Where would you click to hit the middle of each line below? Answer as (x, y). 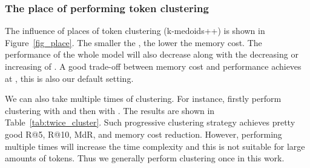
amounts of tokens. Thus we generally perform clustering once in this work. (145, 158)
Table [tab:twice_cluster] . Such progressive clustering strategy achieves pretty (150, 122)
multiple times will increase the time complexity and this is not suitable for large (155, 146)
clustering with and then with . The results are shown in (110, 110)
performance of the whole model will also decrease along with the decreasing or (152, 54)
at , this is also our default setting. (69, 78)
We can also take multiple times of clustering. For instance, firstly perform (143, 99)
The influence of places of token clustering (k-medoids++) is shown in (135, 31)
